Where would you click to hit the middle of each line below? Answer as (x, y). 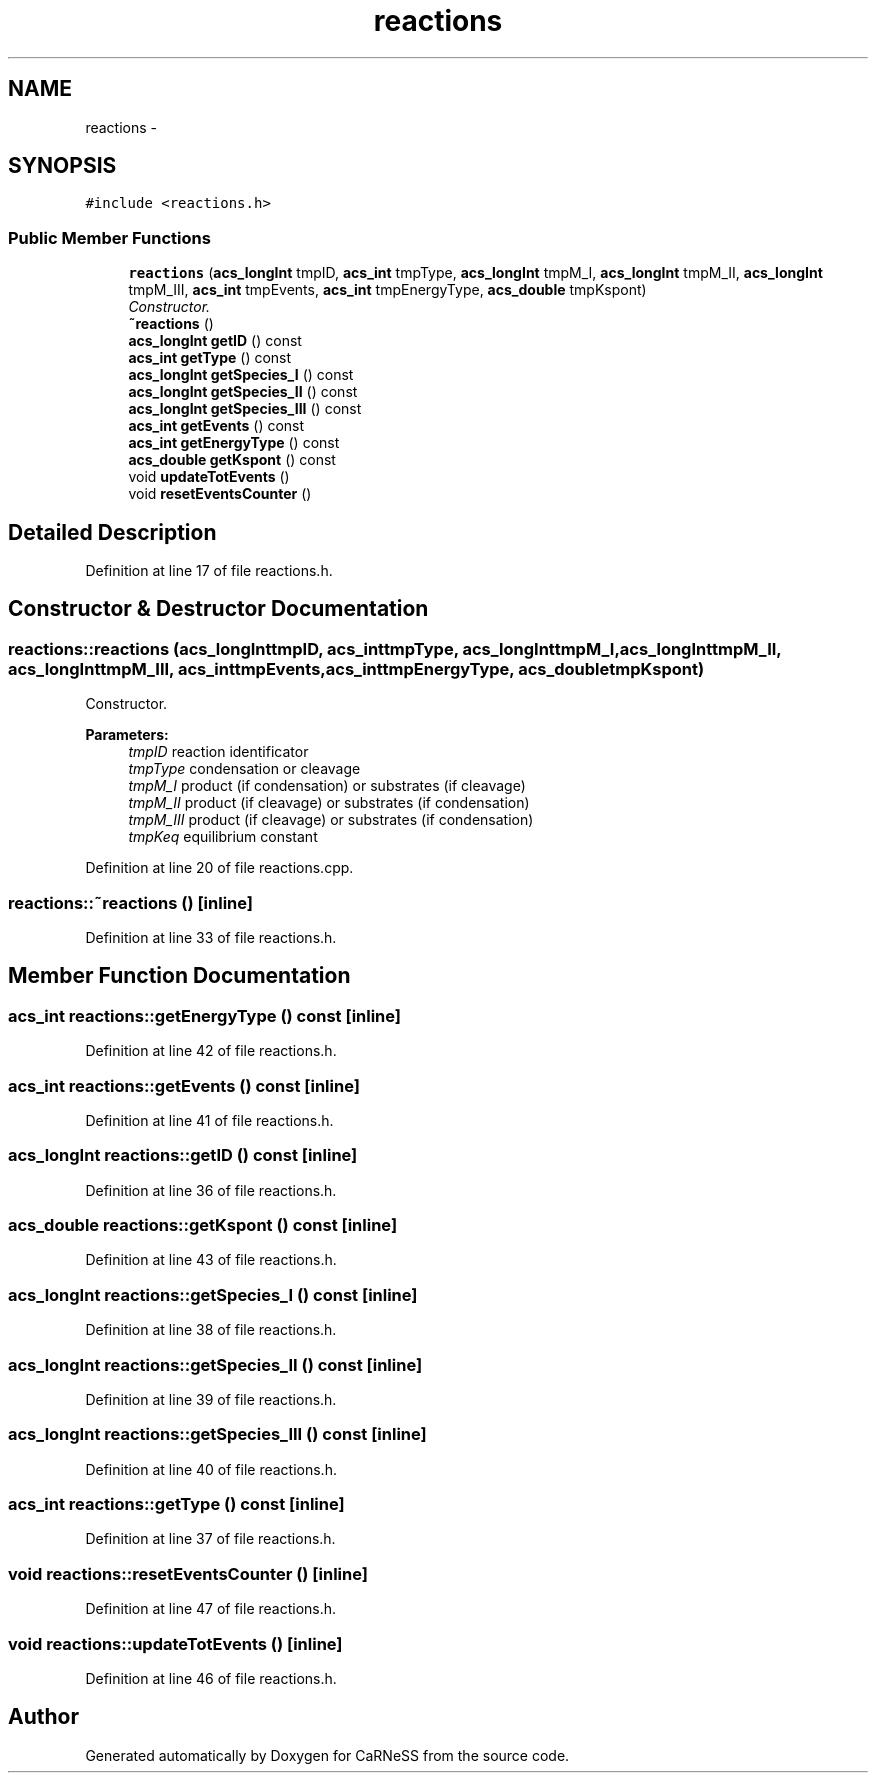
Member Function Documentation (179, 976)
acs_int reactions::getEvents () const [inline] (184, 1085)
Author (43, 1717)
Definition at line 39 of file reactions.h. (211, 1399)
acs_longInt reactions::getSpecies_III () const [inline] (217, 1434)
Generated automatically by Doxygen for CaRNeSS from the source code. (327, 1755)
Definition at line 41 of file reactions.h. (209, 1120)
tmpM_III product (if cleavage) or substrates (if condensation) (331, 820)
